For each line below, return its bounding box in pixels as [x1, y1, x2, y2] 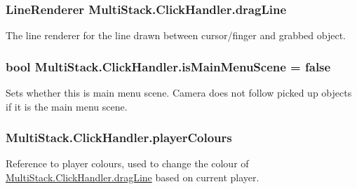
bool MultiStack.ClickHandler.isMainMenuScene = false [6, 57, 331, 75]
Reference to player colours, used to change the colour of [6, 156, 249, 171]
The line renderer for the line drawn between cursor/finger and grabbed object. [6, 28, 346, 43]
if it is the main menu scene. [6, 99, 128, 113]
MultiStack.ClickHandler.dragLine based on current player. [6, 170, 260, 185]
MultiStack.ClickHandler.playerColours [6, 129, 232, 146]
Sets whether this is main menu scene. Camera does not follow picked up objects [6, 85, 352, 100]
